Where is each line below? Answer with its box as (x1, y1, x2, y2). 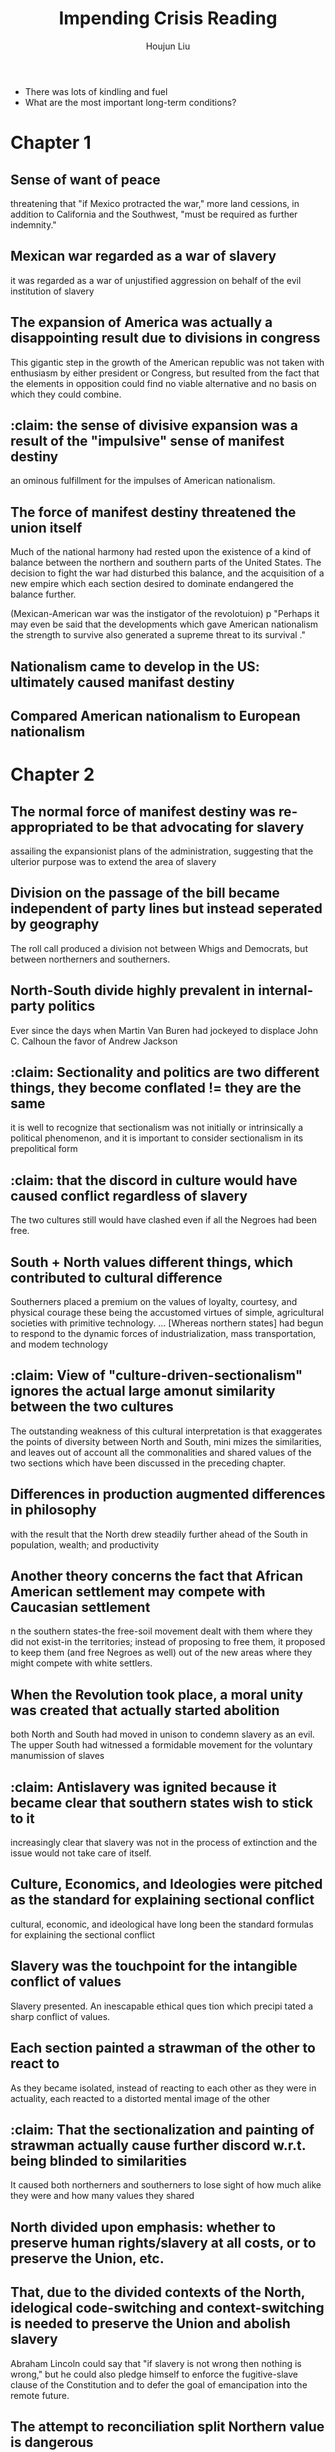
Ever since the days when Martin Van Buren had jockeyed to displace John (10, 1024, 319, 1036)
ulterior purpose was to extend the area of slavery (10, 855, 217, 867)
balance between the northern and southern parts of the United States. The (10, 557, 322, 569)
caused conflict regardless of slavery (10, 1187, 248, 1204)
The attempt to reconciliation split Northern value (10, 2418, 325, 2435)
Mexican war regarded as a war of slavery (10, 248, 277, 265)
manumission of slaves (10, 1750, 105, 1762)
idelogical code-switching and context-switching (10, 2300, 325, 2317)
